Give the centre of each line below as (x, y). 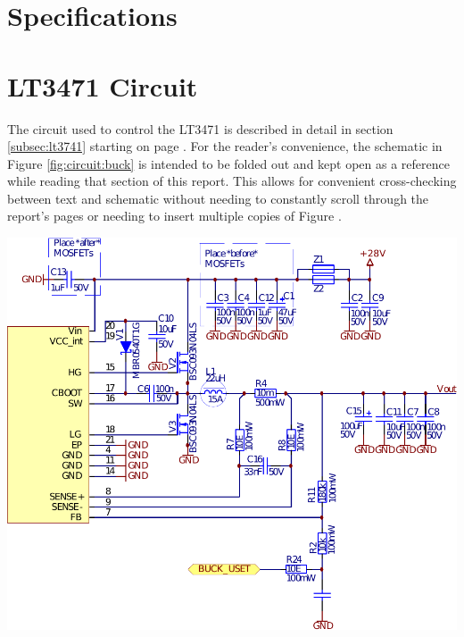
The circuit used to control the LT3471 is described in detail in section (200, 128)
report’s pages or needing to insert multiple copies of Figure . (174, 216)
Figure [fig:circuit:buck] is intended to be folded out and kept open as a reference (228, 163)
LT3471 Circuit (103, 85)
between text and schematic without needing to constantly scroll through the (218, 198)
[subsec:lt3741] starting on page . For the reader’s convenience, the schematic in (225, 146)
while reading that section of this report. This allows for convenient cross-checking (232, 181)
